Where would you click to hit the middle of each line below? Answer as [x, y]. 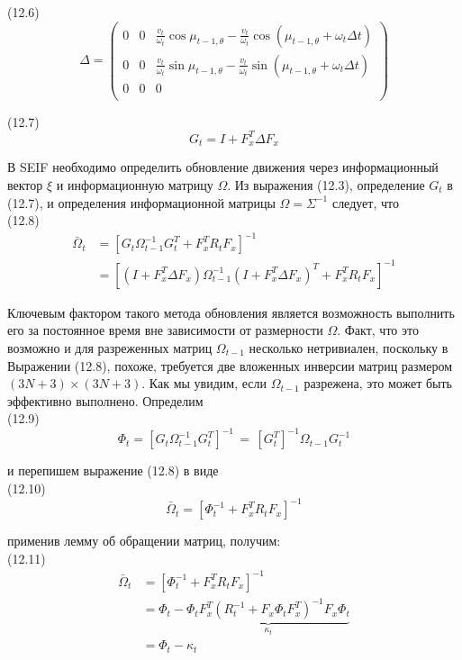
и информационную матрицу [135, 184]
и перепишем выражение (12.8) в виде [113, 470]
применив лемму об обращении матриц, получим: [144, 541]
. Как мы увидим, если [204, 383]
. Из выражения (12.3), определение [326, 184]
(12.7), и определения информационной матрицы [141, 202]
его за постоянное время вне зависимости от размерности [165, 330]
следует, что [365, 202]
